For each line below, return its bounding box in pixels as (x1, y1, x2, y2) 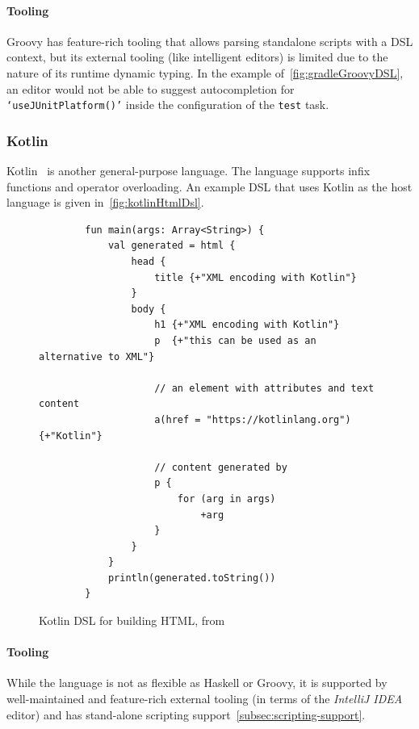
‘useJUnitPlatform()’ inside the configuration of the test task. (6, 96, 329, 113)
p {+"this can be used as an (154, 334, 316, 346)
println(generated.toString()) (107, 572, 276, 584)
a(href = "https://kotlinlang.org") (154, 413, 351, 425)
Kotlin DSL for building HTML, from (39, 612, 225, 629)
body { (131, 303, 166, 315)
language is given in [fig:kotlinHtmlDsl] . (6, 194, 204, 211)
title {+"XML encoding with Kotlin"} (154, 271, 357, 283)
